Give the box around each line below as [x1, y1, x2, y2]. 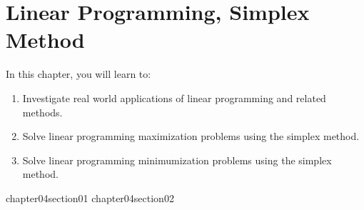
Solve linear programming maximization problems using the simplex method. [22, 129, 360, 144]
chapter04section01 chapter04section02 [6, 190, 174, 205]
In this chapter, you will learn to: [6, 66, 151, 81]
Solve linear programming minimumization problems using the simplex [22, 152, 332, 167]
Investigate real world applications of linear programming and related [22, 90, 326, 105]
